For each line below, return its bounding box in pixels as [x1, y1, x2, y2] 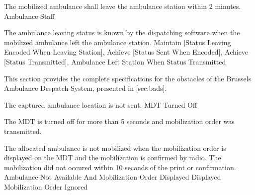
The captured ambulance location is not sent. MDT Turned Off [4, 99, 197, 110]
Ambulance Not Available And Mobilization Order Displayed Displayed [4, 172, 221, 182]
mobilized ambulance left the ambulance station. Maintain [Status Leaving [4, 37, 231, 47]
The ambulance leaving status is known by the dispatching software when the [4, 27, 240, 38]
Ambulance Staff [4, 10, 55, 21]
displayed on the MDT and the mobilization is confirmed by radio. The [4, 152, 221, 163]
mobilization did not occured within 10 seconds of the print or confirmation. [4, 162, 236, 172]
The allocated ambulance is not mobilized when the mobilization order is [4, 142, 226, 153]
